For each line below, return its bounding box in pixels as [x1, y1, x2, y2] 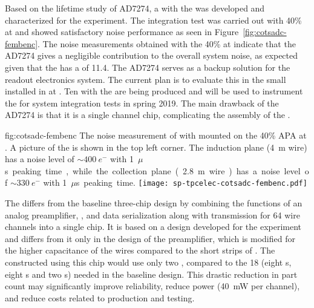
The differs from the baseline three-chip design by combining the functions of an [5, 196, 303, 209]
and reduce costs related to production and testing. [5, 291, 195, 304]
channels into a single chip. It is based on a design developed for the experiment [5, 220, 302, 233]
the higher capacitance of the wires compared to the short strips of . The [5, 244, 275, 257]
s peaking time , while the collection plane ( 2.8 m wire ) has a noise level [5, 164, 301, 177]
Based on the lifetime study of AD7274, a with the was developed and [5, 2, 265, 14]
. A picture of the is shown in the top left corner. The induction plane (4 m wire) [5, 140, 307, 153]
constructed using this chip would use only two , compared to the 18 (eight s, [5, 255, 292, 268]
